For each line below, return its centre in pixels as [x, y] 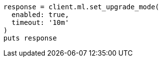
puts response [30, 38]
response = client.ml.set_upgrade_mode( [81, 7]
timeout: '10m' [40, 22]
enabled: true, [40, 15]
